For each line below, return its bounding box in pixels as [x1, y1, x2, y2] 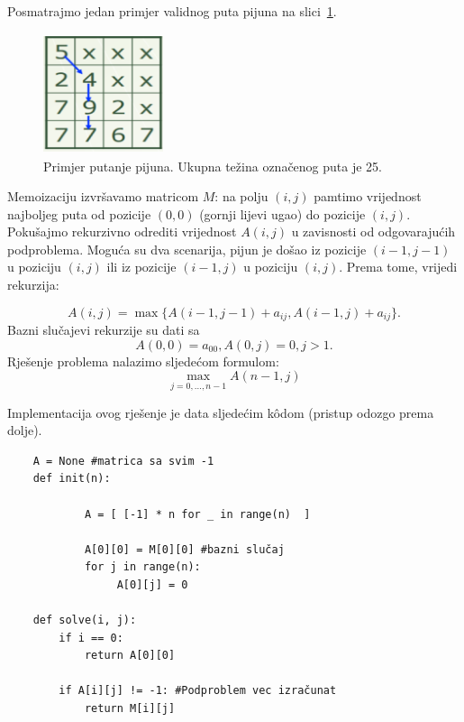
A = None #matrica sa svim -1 [32, 454, 214, 467]
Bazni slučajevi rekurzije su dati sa [7, 320, 200, 339]
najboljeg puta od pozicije [7, 204, 151, 223]
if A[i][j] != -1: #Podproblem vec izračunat [59, 684, 337, 698]
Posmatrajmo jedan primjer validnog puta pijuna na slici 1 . [7, 2, 337, 20]
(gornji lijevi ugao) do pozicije [199, 204, 366, 223]
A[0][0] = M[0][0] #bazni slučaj [84, 542, 285, 556]
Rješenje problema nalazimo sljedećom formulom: [7, 351, 279, 370]
